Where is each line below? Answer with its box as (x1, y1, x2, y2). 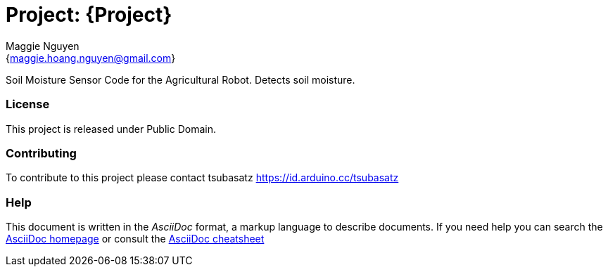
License (6, 97, 50, 112)
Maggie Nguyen (6, 39, 80, 52)
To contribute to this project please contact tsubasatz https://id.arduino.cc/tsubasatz (6, 171, 399, 184)
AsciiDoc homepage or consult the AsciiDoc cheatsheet (6, 233, 265, 245)
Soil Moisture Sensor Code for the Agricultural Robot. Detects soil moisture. (6, 73, 355, 86)
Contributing (6, 145, 77, 160)
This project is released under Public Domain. (6, 122, 216, 135)
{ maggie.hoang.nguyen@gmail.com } (6, 51, 176, 64)
